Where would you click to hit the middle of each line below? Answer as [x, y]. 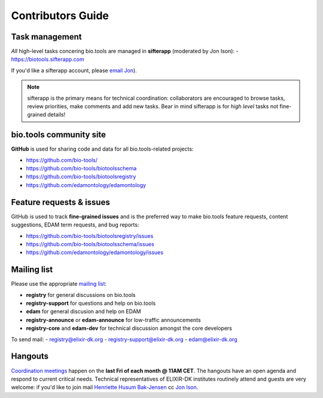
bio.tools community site [59, 135]
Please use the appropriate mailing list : [59, 284]
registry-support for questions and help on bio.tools [91, 303]
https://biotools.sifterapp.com [48, 59]
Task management [46, 37]
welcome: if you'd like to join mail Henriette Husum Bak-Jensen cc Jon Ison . [105, 387]
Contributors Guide [60, 16]
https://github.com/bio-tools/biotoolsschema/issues [90, 244]
